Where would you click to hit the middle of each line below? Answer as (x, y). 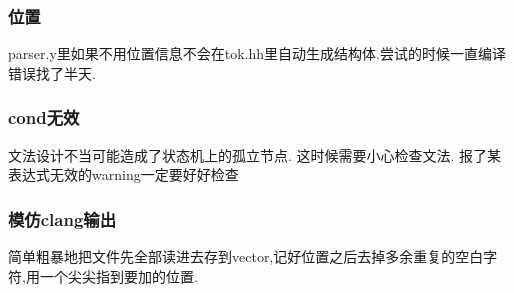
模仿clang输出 (62, 218)
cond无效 (44, 117)
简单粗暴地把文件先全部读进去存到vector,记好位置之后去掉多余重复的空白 (246, 256)
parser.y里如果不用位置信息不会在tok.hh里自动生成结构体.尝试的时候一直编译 (257, 53)
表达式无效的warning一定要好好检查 (123, 174)
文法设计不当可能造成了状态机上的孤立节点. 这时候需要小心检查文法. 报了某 (255, 154)
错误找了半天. (52, 72)
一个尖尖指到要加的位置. (118, 275)
